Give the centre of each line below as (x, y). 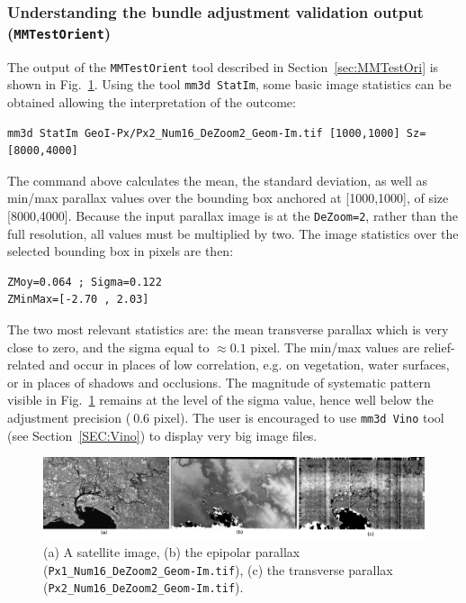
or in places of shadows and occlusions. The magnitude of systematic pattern (219, 382)
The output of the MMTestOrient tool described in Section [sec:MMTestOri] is (223, 66)
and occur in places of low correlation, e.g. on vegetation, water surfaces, (249, 365)
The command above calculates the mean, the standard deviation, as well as (217, 180)
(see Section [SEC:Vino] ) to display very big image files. (162, 435)
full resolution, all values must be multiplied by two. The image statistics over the (233, 233)
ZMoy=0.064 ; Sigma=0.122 (85, 282)
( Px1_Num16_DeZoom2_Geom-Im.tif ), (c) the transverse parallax (218, 569)
